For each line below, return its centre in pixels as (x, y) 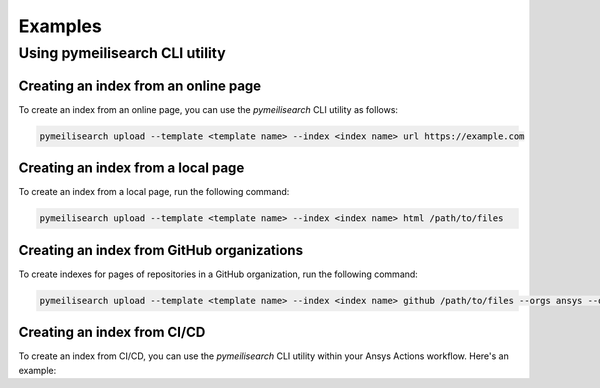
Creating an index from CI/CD (112, 332)
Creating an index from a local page (131, 168)
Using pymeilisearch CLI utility (122, 53)
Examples (60, 26)
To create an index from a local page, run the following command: (154, 192)
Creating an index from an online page (140, 85)
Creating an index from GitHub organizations (161, 250)
